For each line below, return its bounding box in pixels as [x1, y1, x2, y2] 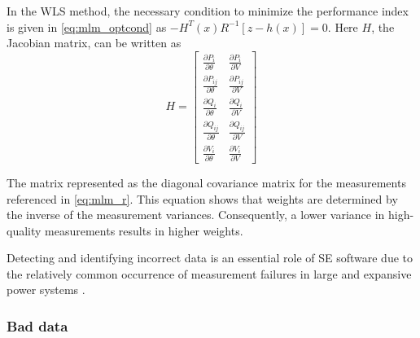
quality [7, 222, 42, 239]
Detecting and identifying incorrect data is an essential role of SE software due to [7, 249, 413, 266]
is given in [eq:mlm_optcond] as [7, 18, 167, 35]
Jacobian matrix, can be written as [7, 34, 182, 51]
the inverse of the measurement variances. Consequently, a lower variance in [7, 206, 385, 223]
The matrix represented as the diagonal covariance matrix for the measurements [7, 173, 406, 191]
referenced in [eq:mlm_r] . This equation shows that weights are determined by [7, 190, 398, 207]
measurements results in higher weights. [45, 222, 243, 239]
